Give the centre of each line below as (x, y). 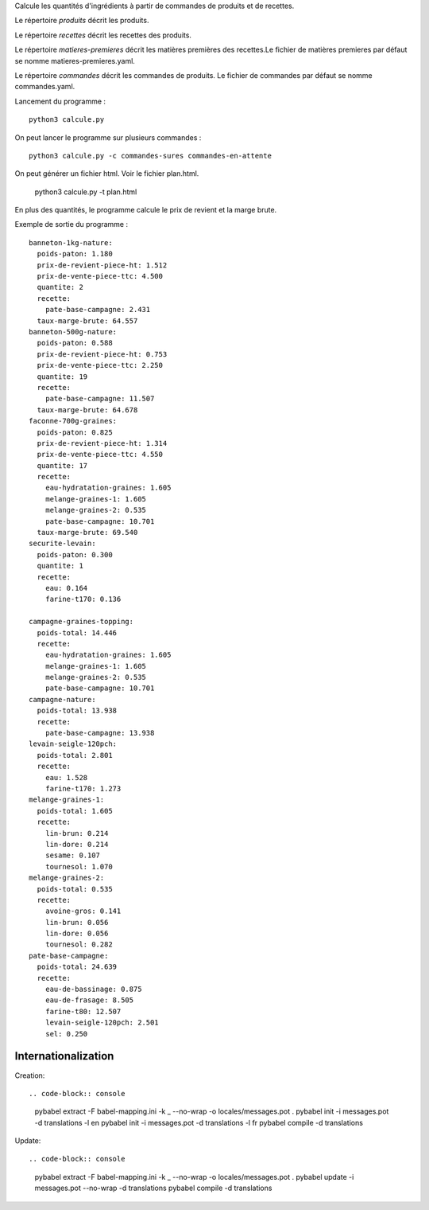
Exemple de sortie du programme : (71, 224)
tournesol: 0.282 (79, 945)
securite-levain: (62, 544)
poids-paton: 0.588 (75, 343)
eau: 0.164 (66, 588)
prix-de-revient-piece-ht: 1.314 (102, 443)
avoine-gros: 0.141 (83, 911)
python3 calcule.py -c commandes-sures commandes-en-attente (150, 156)
